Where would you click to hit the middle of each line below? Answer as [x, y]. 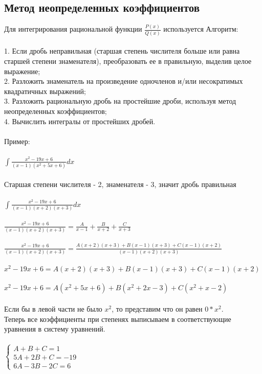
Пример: [17, 141]
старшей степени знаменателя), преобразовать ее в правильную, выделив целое [128, 61]
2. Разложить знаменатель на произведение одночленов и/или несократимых [124, 81]
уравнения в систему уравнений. [55, 329]
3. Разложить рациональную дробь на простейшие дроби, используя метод [120, 101]
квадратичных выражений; [45, 91]
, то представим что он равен [157, 308]
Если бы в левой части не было [53, 308]
